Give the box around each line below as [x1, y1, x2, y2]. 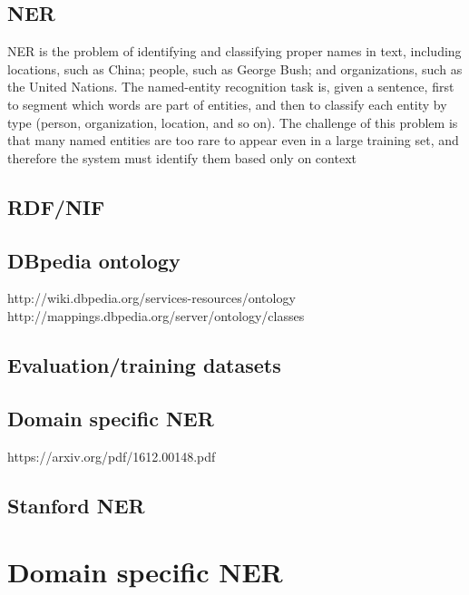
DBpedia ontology [7, 246, 181, 274]
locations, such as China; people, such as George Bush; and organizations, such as [7, 59, 463, 78]
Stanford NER [7, 491, 145, 519]
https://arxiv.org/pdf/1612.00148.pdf [7, 446, 216, 465]
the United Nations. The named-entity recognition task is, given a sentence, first [7, 77, 454, 96]
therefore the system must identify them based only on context [7, 148, 357, 167]
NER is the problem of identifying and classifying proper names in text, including [7, 42, 462, 61]
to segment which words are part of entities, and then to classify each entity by [7, 94, 447, 113]
